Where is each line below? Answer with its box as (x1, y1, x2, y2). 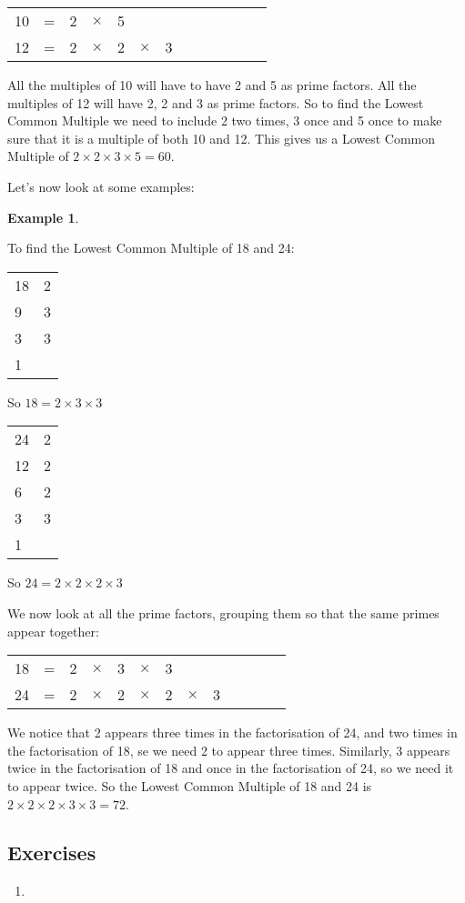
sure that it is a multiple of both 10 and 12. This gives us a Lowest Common (7, 128, 436, 147)
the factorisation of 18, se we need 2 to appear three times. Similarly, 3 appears (7, 740, 450, 759)
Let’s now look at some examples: (7, 176, 195, 196)
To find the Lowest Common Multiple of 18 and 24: (7, 238, 295, 257)
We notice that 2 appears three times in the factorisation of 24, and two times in (7, 723, 458, 742)
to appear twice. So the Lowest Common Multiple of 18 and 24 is (7, 776, 372, 795)
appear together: (7, 621, 99, 640)
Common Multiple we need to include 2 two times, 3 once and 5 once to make (7, 111, 442, 130)
